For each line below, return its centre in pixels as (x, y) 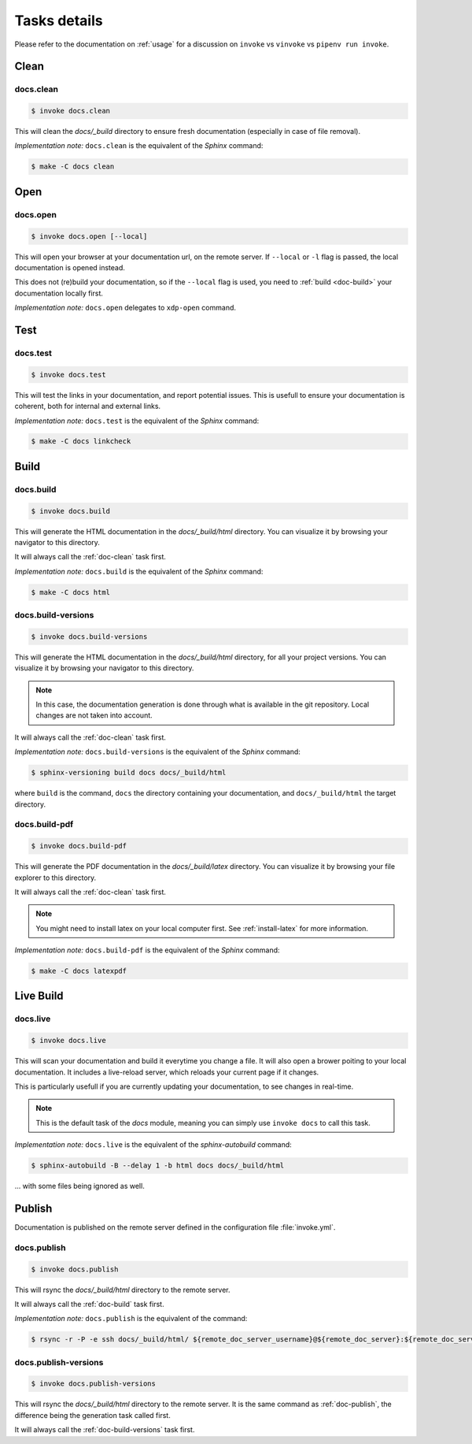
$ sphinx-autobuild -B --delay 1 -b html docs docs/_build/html (158, 1166)
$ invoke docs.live (68, 1041)
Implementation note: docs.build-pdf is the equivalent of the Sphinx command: (147, 950)
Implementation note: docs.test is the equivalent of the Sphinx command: (137, 421)
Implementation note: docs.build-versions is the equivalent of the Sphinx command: (157, 752)
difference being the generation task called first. (92, 1415)
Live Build (39, 996)
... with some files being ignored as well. (79, 1186)
